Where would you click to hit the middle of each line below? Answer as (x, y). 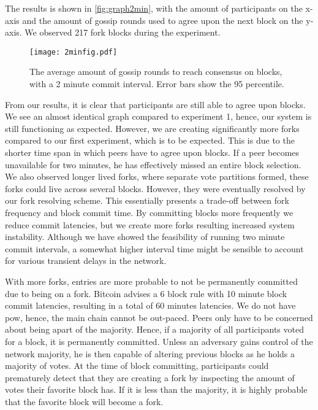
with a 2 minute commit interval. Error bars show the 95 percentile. (157, 84)
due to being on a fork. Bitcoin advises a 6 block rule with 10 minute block (146, 293)
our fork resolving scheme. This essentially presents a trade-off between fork (147, 200)
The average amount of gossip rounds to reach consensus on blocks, (156, 72)
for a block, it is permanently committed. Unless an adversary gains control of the (159, 341)
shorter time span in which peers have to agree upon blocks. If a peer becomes (152, 152)
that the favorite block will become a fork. (84, 401)
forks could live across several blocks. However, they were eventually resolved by (155, 188)
